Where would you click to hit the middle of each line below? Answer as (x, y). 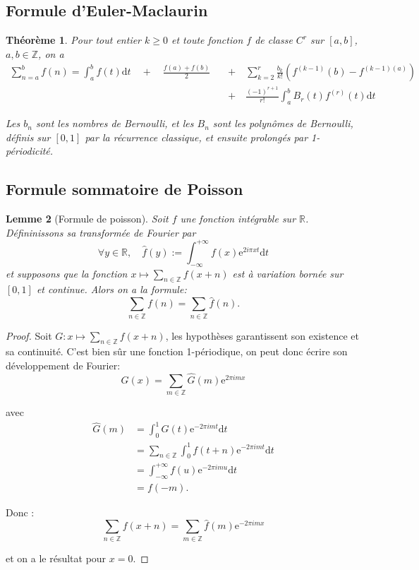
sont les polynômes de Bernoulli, (283, 123)
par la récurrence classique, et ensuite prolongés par (196, 137)
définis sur (28, 137)
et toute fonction (207, 40)
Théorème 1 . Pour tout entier (74, 40)
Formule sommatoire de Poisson (125, 189)
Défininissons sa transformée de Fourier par (101, 232)
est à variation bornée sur (288, 273)
